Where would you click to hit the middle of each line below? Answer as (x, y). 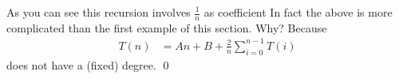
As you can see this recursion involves (99, 12)
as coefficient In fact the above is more (298, 12)
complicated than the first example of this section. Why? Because (167, 27)
